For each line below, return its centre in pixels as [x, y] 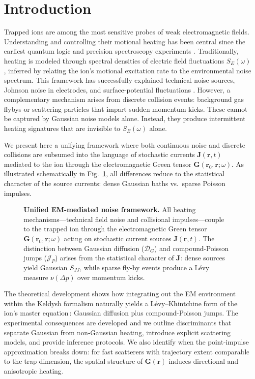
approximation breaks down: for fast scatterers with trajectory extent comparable [127, 351]
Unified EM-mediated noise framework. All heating [110, 209]
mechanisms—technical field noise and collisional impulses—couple [124, 219]
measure [36, 277]
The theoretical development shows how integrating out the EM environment [120, 294]
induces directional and [204, 361]
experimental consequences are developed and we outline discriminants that [118, 322]
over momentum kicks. [111, 277]
